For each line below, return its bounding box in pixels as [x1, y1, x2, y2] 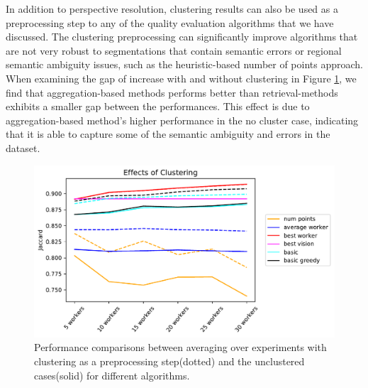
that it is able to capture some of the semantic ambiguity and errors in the [6, 126, 330, 141]
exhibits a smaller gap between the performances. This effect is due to [6, 99, 310, 114]
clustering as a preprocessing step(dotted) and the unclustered [34, 353, 305, 368]
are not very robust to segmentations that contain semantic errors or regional [6, 43, 342, 58]
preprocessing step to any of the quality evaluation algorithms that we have [6, 15, 334, 30]
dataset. [6, 140, 40, 155]
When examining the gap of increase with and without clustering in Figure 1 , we [6, 70, 357, 85]
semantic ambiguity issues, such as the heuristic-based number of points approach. [6, 57, 364, 72]
